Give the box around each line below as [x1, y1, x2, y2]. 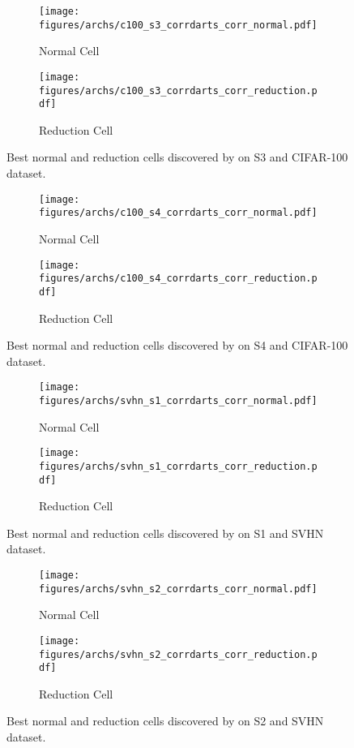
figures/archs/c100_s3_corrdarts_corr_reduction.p [39, 84, 318, 97]
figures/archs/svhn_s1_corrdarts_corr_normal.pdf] [39, 394, 318, 406]
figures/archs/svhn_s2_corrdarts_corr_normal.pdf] [39, 582, 318, 595]
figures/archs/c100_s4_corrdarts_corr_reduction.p [39, 273, 318, 285]
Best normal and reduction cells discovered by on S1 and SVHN [6, 524, 324, 541]
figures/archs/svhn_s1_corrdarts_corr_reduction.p [39, 460, 318, 472]
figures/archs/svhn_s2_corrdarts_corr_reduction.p [39, 648, 318, 660]
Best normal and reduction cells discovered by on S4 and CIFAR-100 [6, 337, 348, 354]
